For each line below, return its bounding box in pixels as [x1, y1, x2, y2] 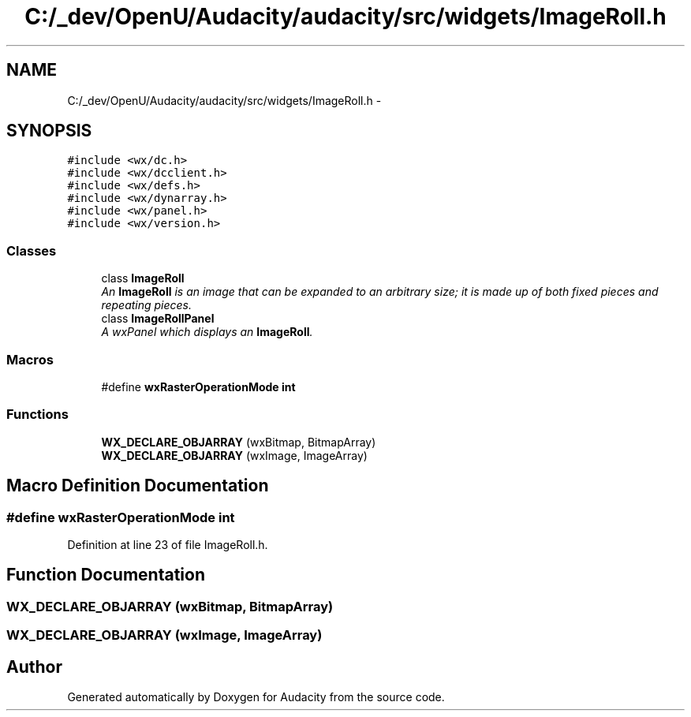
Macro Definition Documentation [6, 476, 269, 496]
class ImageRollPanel [101, 312, 215, 326]
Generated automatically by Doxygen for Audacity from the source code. [67, 689, 445, 704]
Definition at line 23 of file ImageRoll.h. [67, 537, 268, 551]
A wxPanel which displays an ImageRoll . [101, 325, 313, 339]
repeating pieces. [101, 298, 192, 312]
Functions [6, 406, 69, 423]
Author [6, 656, 62, 677]
